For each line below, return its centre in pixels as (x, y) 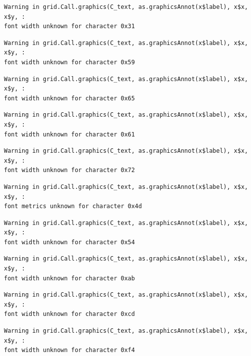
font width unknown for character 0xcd (69, 314)
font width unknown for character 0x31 (69, 26)
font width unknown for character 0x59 (69, 62)
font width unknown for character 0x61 (69, 134)
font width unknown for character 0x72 (69, 170)
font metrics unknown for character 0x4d (73, 206)
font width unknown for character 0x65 (69, 98)
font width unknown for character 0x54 (69, 242)
